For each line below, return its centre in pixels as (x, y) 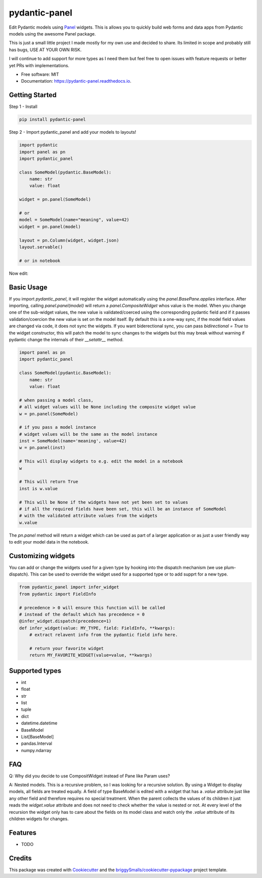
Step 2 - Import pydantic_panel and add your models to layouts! (73, 132)
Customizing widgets (42, 556)
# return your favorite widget (66, 648)
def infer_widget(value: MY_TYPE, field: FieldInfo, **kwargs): (97, 628)
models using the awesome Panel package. (52, 34)
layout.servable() (41, 247)
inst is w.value (39, 488)
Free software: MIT (40, 74)
